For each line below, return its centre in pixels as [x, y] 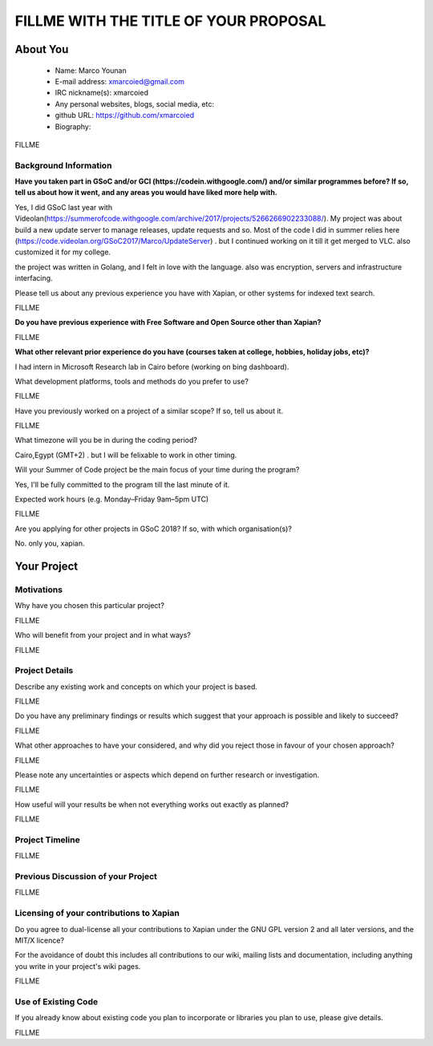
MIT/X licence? [39, 940]
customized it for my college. [63, 252]
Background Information [63, 165]
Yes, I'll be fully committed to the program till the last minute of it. [122, 484]
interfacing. [34, 278]
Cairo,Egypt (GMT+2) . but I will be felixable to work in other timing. [126, 455]
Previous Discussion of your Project [86, 877]
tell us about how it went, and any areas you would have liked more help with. [146, 193]
